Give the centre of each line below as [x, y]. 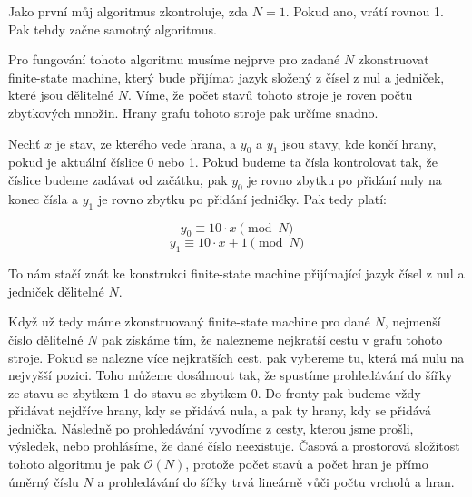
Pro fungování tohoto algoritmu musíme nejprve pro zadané [174, 59]
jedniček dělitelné [56, 291]
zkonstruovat [393, 59]
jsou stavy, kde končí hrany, [359, 143]
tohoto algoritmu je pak [74, 464]
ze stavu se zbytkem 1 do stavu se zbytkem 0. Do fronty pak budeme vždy [215, 392]
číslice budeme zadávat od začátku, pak [118, 179]
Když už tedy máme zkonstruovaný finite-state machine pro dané [189, 322]
